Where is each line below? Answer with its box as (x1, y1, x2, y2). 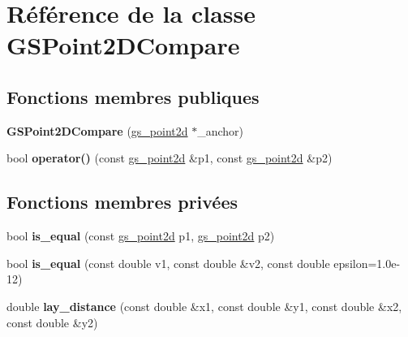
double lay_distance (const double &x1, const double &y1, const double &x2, (6, 297, 402, 314)
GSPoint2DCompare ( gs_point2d (6, 122, 188, 139)
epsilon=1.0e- (333, 254, 401, 271)
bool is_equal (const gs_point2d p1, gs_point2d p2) (6, 227, 275, 244)
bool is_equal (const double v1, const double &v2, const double (6, 254, 330, 271)
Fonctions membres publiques (6, 84, 260, 109)
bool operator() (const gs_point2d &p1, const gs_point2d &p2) (6, 149, 333, 166)
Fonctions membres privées (6, 189, 238, 214)
